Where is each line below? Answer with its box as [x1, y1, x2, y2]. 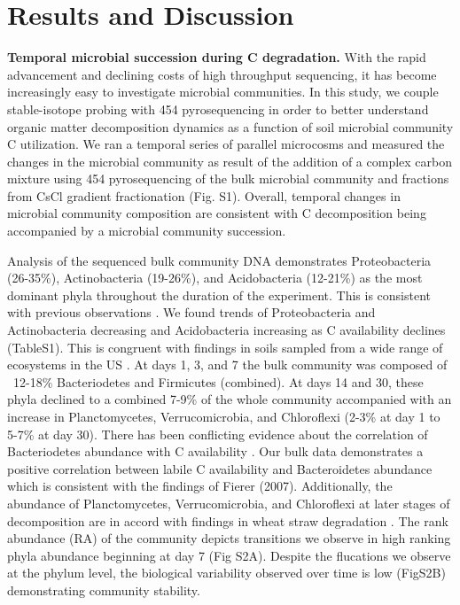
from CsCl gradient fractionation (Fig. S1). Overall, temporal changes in [7, 186, 401, 205]
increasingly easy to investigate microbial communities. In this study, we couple [7, 82, 439, 101]
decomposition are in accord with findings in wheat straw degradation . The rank [7, 511, 448, 530]
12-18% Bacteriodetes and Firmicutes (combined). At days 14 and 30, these [12, 372, 424, 391]
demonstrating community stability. [7, 580, 200, 599]
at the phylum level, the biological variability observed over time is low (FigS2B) [7, 563, 446, 582]
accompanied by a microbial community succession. [7, 221, 286, 240]
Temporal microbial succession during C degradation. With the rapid [7, 48, 426, 66]
